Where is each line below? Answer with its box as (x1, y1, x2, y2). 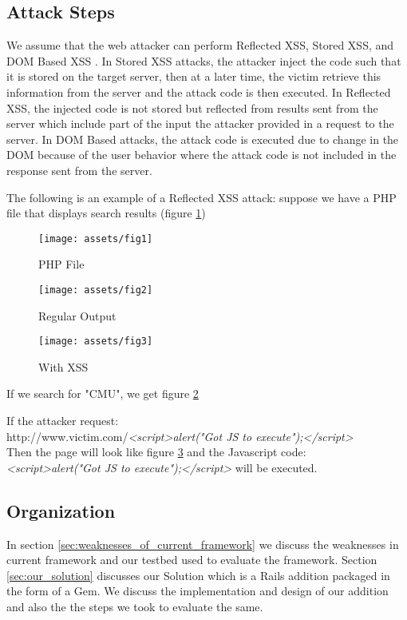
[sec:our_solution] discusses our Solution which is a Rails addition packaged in (6, 566, 390, 583)
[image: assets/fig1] (38, 232, 153, 244)
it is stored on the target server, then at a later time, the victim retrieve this (6, 68, 381, 85)
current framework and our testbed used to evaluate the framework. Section (6, 551, 377, 568)
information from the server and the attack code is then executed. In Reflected (6, 83, 391, 100)
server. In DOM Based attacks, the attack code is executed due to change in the (6, 130, 399, 147)
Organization (6, 498, 116, 523)
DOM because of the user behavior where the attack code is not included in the (6, 146, 397, 163)
